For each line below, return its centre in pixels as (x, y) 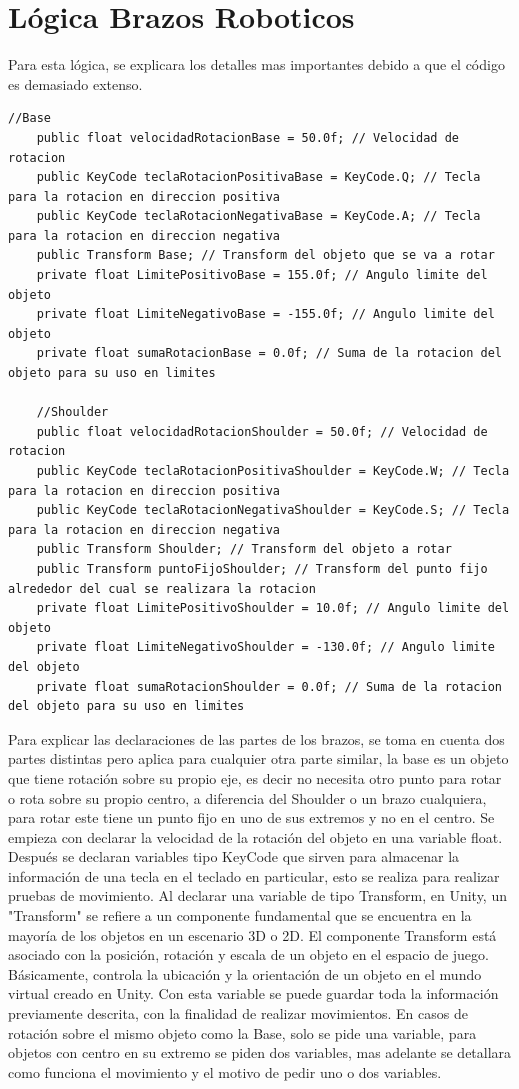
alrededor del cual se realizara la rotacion (162, 588)
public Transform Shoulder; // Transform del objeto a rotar (244, 549)
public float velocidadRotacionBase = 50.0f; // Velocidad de (248, 137)
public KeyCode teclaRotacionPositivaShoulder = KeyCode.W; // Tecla (273, 471)
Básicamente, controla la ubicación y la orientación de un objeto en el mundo (245, 973)
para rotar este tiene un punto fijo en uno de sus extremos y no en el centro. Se (251, 817)
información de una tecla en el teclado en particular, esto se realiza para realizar (254, 875)
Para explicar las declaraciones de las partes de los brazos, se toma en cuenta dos (256, 738)
